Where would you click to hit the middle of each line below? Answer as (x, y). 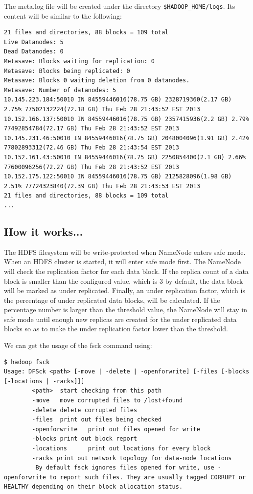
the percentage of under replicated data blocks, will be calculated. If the (112, 300)
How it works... (44, 231)
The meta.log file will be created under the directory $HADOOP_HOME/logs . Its (120, 6)
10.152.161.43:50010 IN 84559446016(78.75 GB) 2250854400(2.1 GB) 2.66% (125, 157)
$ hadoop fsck (27, 362)
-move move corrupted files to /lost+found (107, 401)
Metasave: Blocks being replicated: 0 (67, 71)
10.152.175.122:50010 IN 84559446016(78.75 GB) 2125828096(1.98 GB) (118, 177)
